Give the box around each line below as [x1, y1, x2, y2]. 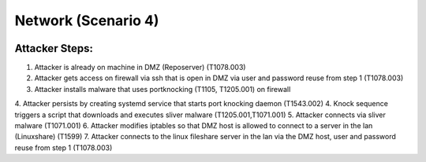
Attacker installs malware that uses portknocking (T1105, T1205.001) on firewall [34, 84, 291, 94]
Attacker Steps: [14, 42, 94, 55]
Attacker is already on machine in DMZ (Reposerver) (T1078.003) [34, 63, 246, 72]
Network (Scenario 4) [14, 12, 159, 29]
